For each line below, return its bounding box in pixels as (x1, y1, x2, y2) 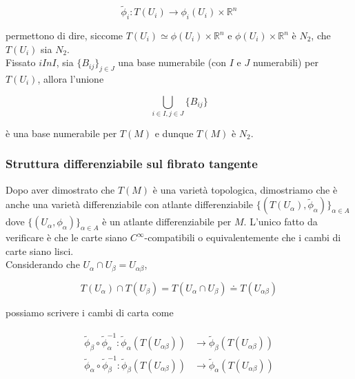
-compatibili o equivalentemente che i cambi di (144, 230, 341, 245)
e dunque (154, 125, 194, 140)
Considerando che (6, 257, 80, 272)
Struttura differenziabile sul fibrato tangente (6, 155, 258, 172)
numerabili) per (252, 55, 318, 70)
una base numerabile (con (118, 55, 227, 70)
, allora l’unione (37, 72, 104, 85)
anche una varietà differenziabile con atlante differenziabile (6, 197, 254, 212)
